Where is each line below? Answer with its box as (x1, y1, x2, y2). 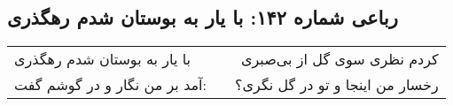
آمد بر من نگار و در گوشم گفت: (14, 74, 207, 95)
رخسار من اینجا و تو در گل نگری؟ (235, 74, 439, 95)
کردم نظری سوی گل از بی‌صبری (240, 49, 439, 70)
